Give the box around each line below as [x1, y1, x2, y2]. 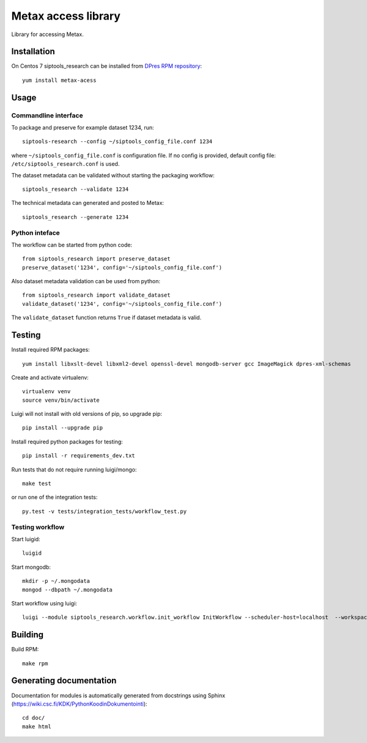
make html [22, 723, 51, 730]
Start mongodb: [11, 563, 51, 571]
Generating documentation [11, 676, 117, 686]
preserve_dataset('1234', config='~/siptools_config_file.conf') [22, 264, 223, 271]
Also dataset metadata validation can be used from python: [11, 278, 161, 285]
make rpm [22, 660, 48, 667]
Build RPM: [11, 646, 39, 653]
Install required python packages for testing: [11, 438, 124, 445]
